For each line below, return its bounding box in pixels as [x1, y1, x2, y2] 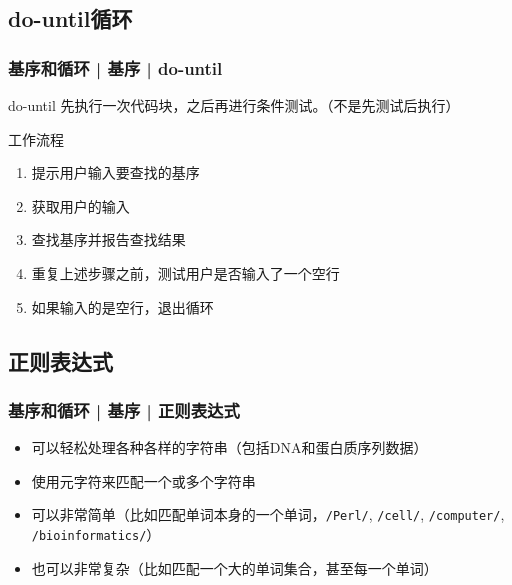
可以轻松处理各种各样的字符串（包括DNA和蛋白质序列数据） [31, 437, 428, 458]
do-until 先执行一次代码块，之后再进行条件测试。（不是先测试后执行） [8, 95, 460, 115]
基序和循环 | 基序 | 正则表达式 [8, 397, 240, 422]
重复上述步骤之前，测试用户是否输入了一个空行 [31, 262, 340, 283]
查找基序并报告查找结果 [31, 229, 186, 250]
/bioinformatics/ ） [31, 524, 161, 544]
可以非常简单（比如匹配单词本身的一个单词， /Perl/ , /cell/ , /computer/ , [31, 504, 505, 525]
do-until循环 [8, 3, 133, 34]
